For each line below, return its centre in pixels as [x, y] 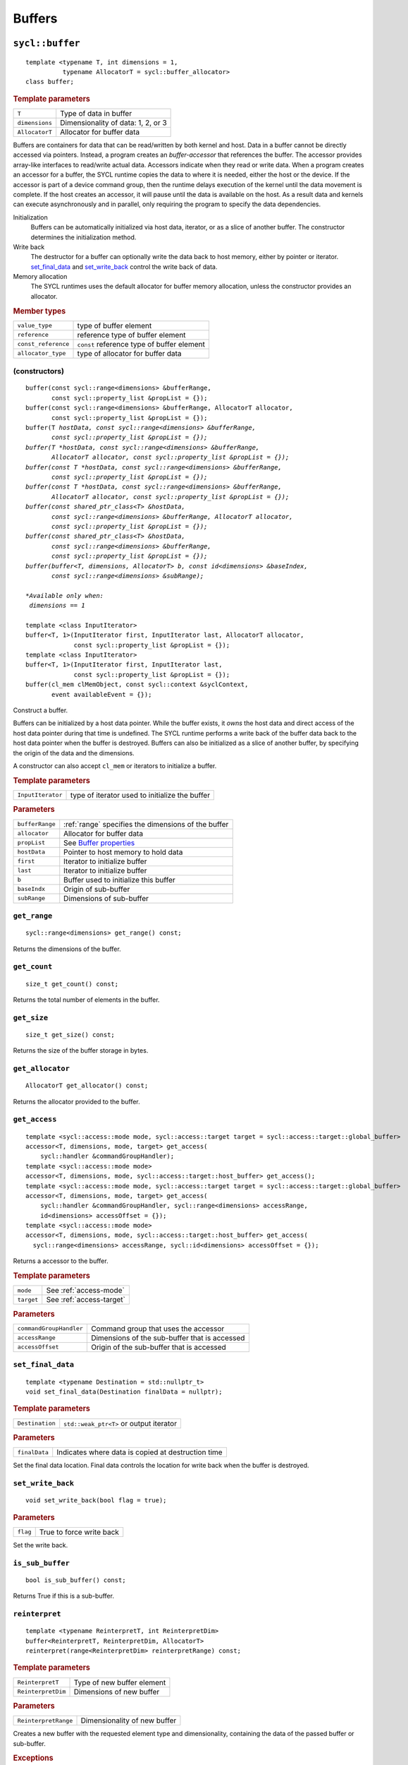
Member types [39, 311]
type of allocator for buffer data [130, 353]
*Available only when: [65, 596]
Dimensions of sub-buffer [106, 898]
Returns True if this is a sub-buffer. [63, 1596]
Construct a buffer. [41, 710]
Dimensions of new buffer [117, 1692]
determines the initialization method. [84, 237]
